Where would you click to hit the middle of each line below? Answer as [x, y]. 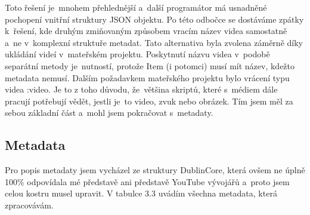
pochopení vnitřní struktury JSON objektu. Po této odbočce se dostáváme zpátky [154, 19]
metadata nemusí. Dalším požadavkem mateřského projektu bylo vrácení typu [147, 77]
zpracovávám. [29, 205]
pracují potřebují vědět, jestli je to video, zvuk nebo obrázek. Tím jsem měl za [149, 101]
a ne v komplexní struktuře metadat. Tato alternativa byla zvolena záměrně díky [154, 42]
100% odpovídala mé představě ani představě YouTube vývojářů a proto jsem [147, 181]
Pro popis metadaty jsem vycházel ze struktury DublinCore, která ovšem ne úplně [155, 170]
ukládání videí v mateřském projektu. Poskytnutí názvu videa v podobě [137, 54]
